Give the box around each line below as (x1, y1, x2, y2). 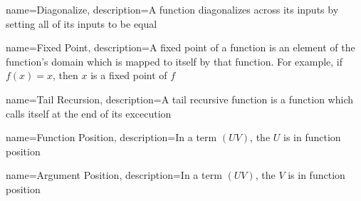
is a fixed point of (90, 68, 167, 83)
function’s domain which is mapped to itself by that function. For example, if (6, 53, 343, 68)
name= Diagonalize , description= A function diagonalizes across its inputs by (6, 2, 339, 16)
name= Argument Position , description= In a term (6, 167, 222, 182)
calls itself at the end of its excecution (6, 105, 172, 120)
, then (53, 68, 78, 83)
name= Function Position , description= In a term (6, 130, 217, 145)
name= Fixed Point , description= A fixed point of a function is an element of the (6, 40, 355, 55)
